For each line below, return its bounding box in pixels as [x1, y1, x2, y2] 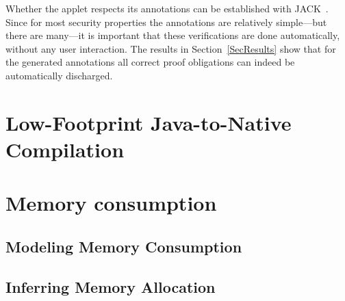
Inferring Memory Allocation [5, 276, 216, 297]
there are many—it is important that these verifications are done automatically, [5, 28, 340, 42]
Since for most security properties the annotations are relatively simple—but [5, 14, 327, 29]
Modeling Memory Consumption [5, 235, 242, 257]
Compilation [5, 135, 125, 163]
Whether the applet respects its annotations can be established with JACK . [5, 1, 329, 15]
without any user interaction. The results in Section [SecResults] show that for [5, 41, 336, 55]
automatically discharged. [5, 68, 113, 82]
